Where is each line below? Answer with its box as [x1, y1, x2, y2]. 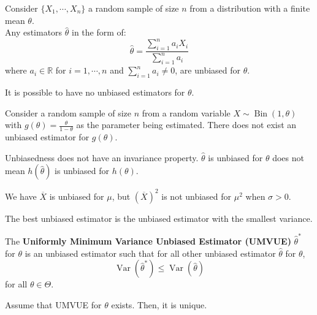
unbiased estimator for [5, 131, 90, 143]
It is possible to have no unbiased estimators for [5, 86, 185, 99]
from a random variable [142, 106, 231, 119]
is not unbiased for [161, 189, 232, 202]
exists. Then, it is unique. [111, 298, 207, 311]
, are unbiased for [175, 64, 241, 77]
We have [5, 189, 37, 202]
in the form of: [72, 26, 126, 39]
